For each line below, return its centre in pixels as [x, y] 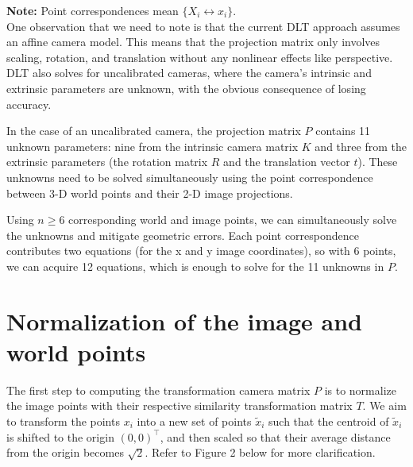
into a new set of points [194, 421]
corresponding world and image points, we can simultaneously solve [233, 220]
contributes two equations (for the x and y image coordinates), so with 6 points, [201, 251]
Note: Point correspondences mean [93, 10]
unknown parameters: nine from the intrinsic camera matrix [152, 146]
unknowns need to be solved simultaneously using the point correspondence [190, 177]
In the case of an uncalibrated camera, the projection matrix [154, 131]
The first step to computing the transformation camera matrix [158, 390]
